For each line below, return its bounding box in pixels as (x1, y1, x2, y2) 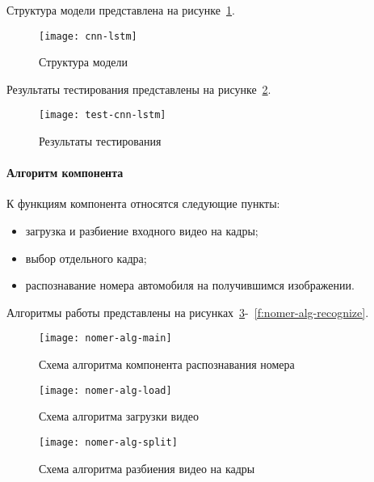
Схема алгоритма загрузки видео (39, 408, 200, 425)
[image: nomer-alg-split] (39, 436, 178, 448)
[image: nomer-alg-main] (39, 332, 172, 345)
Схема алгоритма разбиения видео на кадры (39, 459, 255, 476)
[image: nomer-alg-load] (39, 384, 172, 396)
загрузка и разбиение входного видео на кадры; (25, 222, 258, 239)
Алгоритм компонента (6, 164, 124, 181)
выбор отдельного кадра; (25, 249, 147, 266)
